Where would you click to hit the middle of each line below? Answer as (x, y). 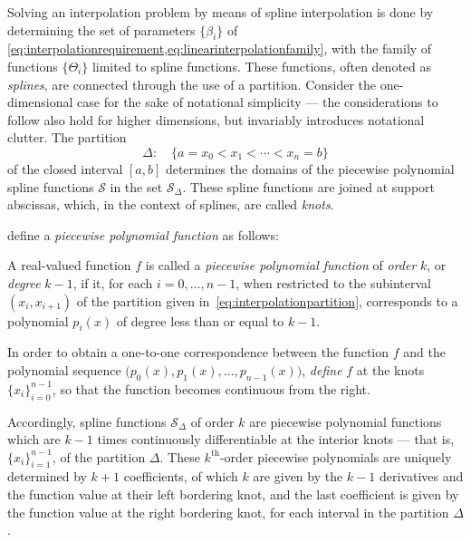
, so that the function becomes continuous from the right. (211, 388)
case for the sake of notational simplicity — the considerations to (258, 102)
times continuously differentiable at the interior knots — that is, (276, 439)
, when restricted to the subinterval (333, 282)
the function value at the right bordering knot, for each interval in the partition (228, 512)
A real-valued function (69, 265)
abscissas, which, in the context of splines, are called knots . (171, 204)
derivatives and (421, 476)
